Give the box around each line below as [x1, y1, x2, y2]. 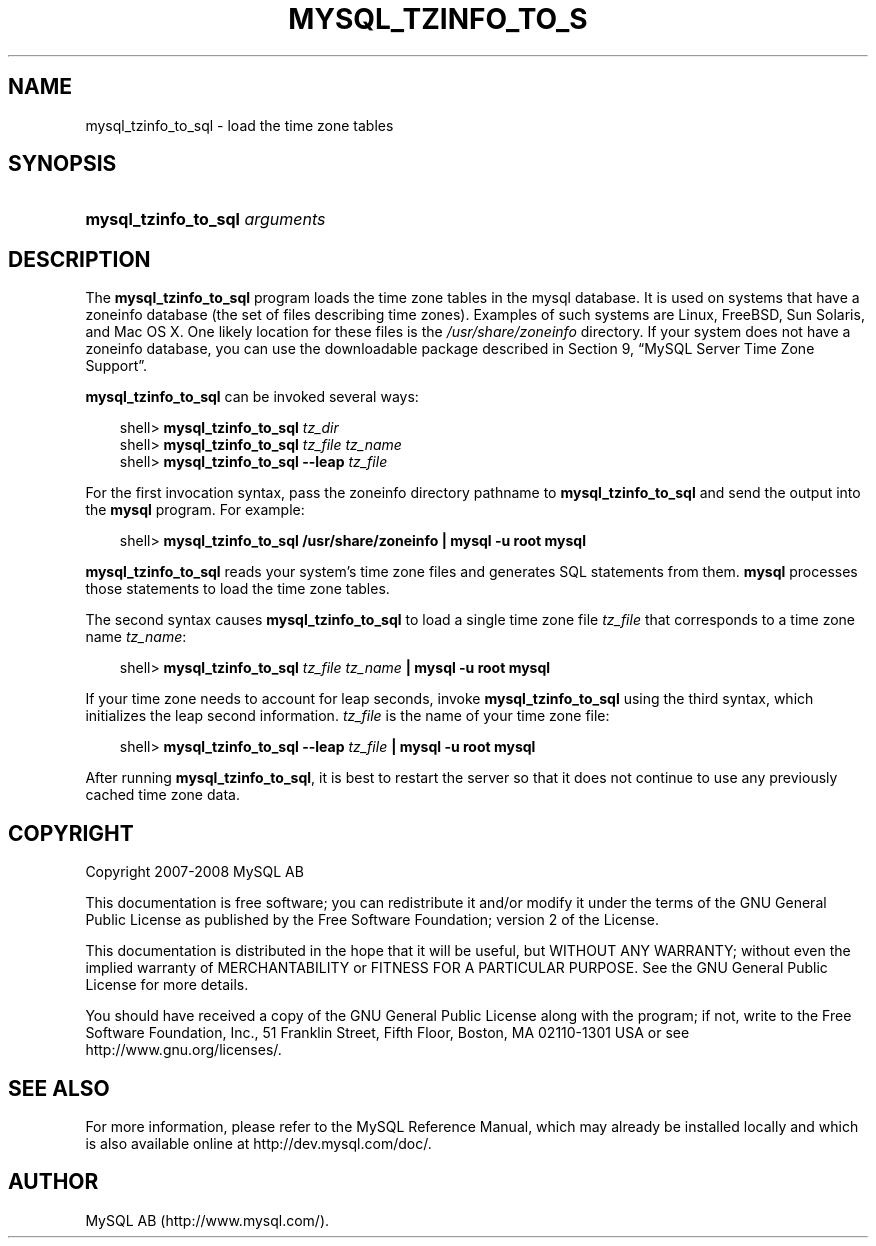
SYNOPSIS [8, 151, 117, 177]
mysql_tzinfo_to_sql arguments [85, 209, 326, 230]
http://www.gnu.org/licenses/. [85, 1041, 282, 1059]
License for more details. [85, 976, 249, 994]
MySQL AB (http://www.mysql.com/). [85, 1211, 330, 1229]
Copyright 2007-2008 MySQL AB [85, 863, 304, 881]
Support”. [85, 357, 148, 375]
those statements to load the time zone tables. [85, 580, 390, 598]
